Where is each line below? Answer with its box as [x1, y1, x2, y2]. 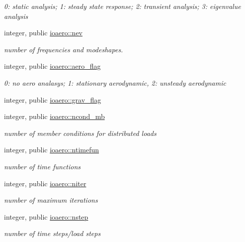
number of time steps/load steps [4, 228, 101, 239]
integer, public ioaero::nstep [4, 211, 88, 222]
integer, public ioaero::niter [4, 178, 86, 188]
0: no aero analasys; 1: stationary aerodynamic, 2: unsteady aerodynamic [4, 77, 226, 88]
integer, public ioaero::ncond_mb [4, 111, 105, 121]
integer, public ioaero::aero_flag [4, 61, 101, 71]
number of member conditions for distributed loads [4, 127, 157, 138]
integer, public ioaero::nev [4, 27, 82, 38]
